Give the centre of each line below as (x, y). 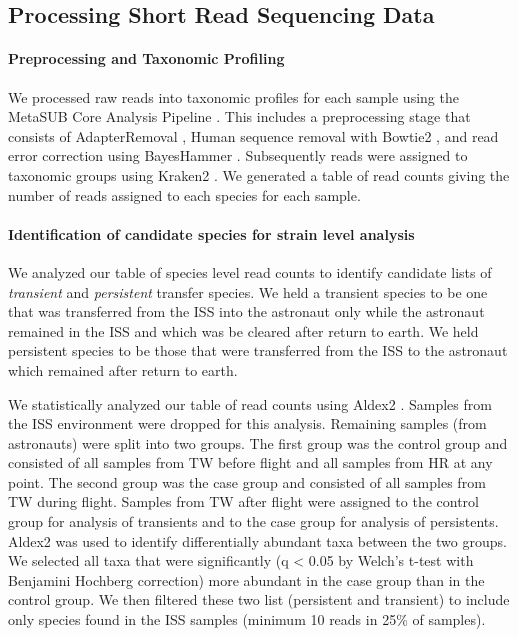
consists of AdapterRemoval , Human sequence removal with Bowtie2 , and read (253, 135)
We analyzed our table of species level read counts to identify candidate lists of (250, 271)
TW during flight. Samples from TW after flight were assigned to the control (243, 501)
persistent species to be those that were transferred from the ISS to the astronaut (258, 350)
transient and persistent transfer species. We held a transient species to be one (248, 291)
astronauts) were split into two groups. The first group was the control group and (258, 442)
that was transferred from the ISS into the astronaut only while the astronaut (246, 311)
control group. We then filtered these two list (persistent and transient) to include (259, 599)
